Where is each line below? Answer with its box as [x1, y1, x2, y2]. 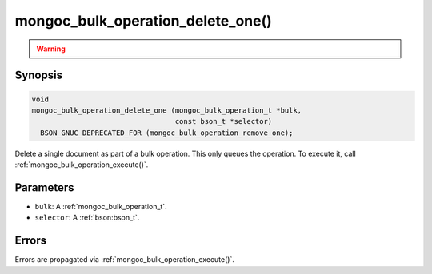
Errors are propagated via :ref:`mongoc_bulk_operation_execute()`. [14, 255, 235, 264]
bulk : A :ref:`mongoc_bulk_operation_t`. [34, 202, 167, 211]
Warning [36, 44, 66, 54]
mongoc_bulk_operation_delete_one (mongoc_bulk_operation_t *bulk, [31, 105, 302, 115]
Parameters [14, 181, 74, 194]
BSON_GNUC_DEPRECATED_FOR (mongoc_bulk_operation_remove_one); [40, 128, 294, 137]
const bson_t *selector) [174, 117, 273, 126]
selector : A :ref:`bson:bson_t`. [34, 212, 140, 223]
